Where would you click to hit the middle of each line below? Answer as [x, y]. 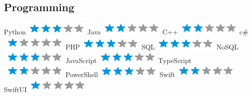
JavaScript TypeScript [128, 60]
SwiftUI [16, 89]
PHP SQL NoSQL [152, 46]
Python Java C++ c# [126, 32]
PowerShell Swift [120, 74]
